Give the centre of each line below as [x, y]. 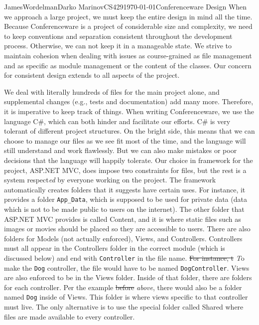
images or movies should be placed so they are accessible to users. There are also [127, 229]
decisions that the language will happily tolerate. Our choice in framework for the [129, 160]
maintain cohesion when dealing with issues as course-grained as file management [128, 55]
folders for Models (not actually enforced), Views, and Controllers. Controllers [123, 238]
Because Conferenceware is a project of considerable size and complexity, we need [128, 26]
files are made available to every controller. [69, 316]
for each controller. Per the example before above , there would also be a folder [123, 287]
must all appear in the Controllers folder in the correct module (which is [115, 248]
